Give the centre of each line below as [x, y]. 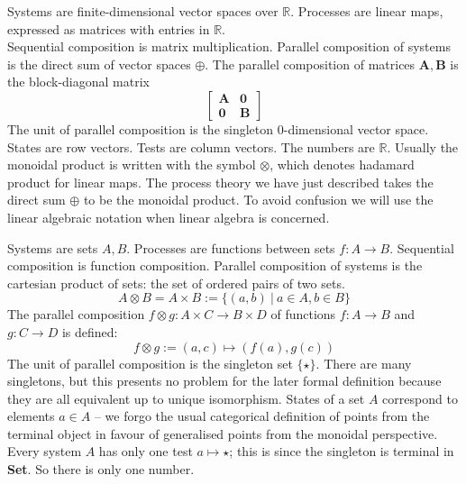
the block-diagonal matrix [78, 82]
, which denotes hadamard [342, 164]
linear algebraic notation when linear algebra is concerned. [169, 217]
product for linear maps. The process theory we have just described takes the [220, 182]
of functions [303, 314]
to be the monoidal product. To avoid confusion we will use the [258, 200]
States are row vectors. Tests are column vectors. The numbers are [191, 146]
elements [31, 416]
